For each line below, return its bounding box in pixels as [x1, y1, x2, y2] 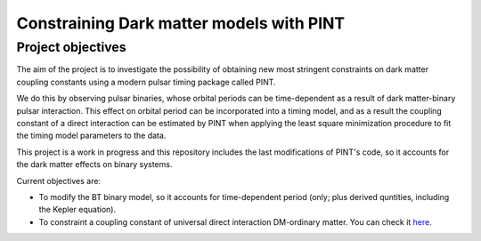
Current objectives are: [16, 175, 102, 186]
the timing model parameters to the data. [16, 130, 167, 141]
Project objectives [16, 39, 126, 55]
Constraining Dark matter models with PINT [16, 13, 346, 33]
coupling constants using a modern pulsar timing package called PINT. [16, 76, 276, 87]
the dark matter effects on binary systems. [16, 159, 173, 170]
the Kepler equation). [38, 205, 116, 215]
